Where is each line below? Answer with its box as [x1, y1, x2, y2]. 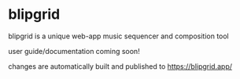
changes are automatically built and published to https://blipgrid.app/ [8, 61, 233, 71]
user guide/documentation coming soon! [8, 46, 140, 56]
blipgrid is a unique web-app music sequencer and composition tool [8, 31, 230, 41]
